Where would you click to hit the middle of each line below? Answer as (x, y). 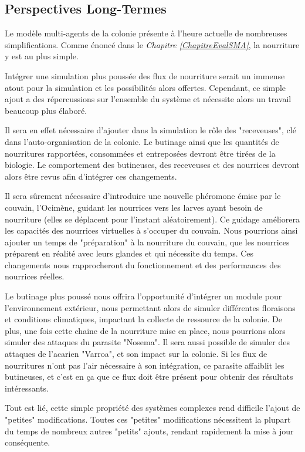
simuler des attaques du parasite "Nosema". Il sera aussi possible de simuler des (147, 342)
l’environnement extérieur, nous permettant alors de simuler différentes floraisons (150, 307)
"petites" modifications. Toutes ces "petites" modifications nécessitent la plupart (148, 419)
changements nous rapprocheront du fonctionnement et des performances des (143, 264)
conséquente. (28, 442)
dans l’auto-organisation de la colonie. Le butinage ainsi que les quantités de (142, 141)
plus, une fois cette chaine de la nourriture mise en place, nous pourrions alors (145, 330)
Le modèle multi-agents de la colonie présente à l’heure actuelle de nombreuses (146, 33)
